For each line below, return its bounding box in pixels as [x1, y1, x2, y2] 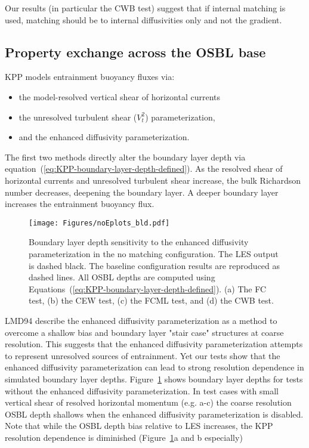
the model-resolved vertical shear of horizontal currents [18, 90, 221, 103]
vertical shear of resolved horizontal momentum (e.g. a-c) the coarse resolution [5, 396, 292, 409]
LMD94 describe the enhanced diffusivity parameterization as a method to [5, 314, 277, 326]
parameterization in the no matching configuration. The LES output [29, 247, 279, 259]
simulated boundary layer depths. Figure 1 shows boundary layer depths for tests [5, 372, 303, 385]
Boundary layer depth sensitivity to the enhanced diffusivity [29, 236, 249, 248]
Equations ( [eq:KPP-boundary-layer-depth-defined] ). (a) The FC [29, 282, 267, 295]
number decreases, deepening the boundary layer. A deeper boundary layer [5, 186, 279, 198]
